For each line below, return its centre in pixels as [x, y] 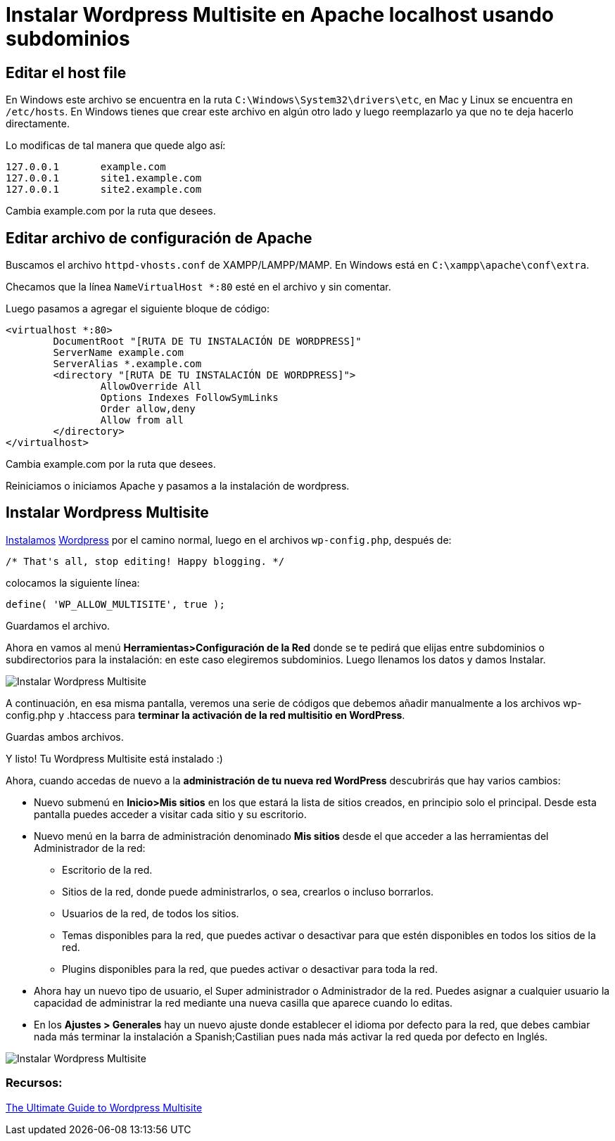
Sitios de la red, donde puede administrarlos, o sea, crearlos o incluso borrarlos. [248, 891]
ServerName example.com [118, 353]
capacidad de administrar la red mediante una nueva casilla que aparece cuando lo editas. [243, 1002]
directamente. [38, 124]
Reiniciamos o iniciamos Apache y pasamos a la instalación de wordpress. [178, 486]
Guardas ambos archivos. [65, 737]
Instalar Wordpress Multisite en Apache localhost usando [280, 15]
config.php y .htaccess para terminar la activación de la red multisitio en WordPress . [205, 715]
